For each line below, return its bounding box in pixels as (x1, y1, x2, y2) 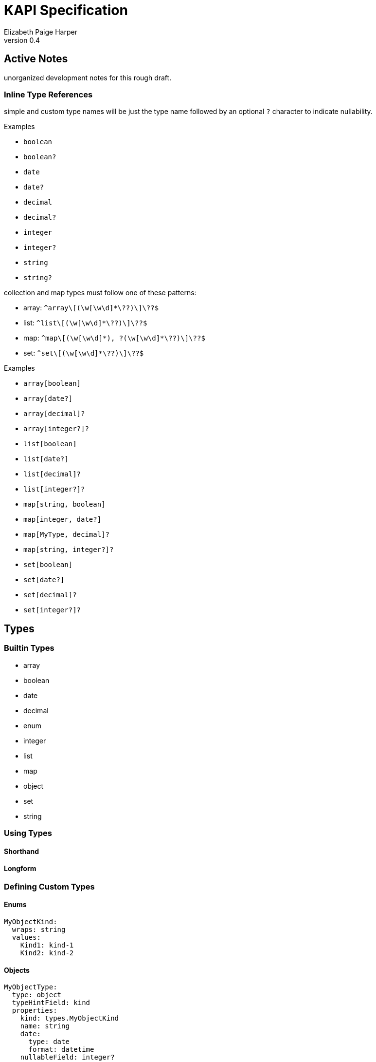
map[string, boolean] (23, 500, 106, 509)
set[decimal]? (23, 591, 77, 599)
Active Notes (4, 53, 68, 65)
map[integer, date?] (23, 515, 102, 524)
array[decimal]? (23, 410, 85, 418)
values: (12, 933, 41, 941)
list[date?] (23, 455, 69, 463)
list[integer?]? (23, 485, 85, 493)
